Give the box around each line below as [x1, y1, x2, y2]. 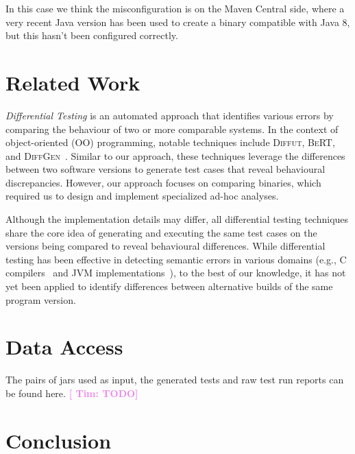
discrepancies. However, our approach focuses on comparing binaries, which [5, 175, 321, 189]
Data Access [5, 333, 123, 361]
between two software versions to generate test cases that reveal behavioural [5, 162, 326, 176]
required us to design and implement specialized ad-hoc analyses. [5, 189, 279, 203]
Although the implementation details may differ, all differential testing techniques [5, 212, 349, 226]
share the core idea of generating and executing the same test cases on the [5, 225, 317, 239]
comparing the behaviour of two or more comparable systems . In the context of [5, 121, 339, 136]
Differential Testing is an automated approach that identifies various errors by [5, 108, 334, 122]
